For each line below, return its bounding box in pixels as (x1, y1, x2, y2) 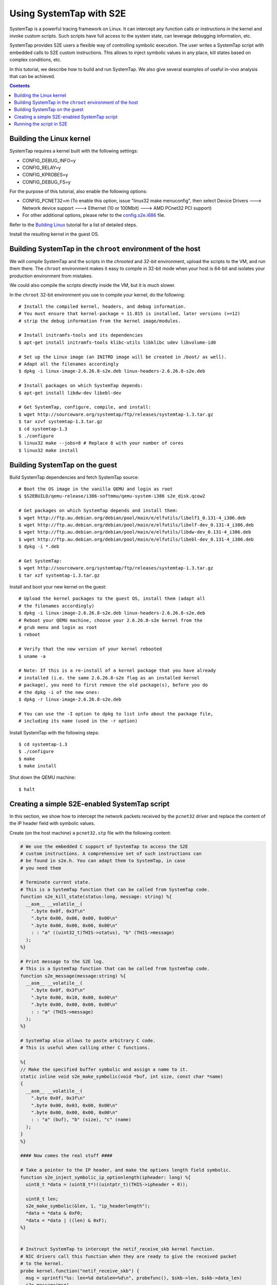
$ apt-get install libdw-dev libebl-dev (18, 390, 122, 396)
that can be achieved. (9, 73, 55, 79)
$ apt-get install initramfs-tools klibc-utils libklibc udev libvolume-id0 (18, 339, 216, 345)
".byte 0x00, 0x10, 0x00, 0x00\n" (31, 995, 118, 1000)
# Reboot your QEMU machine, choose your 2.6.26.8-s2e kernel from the (18, 617, 203, 623)
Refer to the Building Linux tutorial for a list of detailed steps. (9, 222, 138, 228)
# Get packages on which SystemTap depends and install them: (18, 508, 179, 513)
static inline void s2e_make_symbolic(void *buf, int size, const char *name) (20, 1074, 223, 1079)
